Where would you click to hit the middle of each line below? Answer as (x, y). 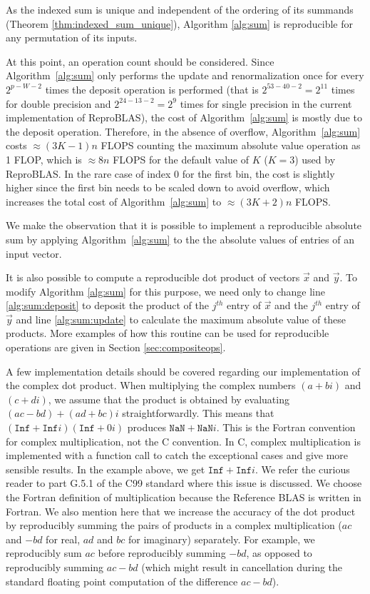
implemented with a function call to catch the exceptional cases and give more (177, 455)
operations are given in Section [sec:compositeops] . (116, 347)
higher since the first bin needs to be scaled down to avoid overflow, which (168, 187)
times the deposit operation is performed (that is (152, 89)
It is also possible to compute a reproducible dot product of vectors (153, 277)
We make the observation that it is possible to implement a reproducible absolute (184, 225)
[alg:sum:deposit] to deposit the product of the (107, 305)
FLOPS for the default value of (181, 159)
